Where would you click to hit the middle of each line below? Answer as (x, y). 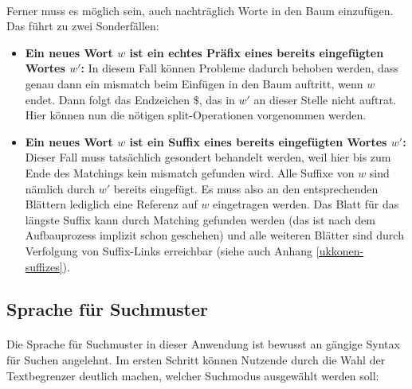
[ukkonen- (340, 250)
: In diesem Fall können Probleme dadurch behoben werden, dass (239, 68)
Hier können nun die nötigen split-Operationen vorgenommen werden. (196, 115)
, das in (217, 99)
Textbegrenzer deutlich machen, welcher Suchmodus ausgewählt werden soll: (193, 375)
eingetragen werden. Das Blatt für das (306, 204)
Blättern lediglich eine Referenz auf (111, 204)
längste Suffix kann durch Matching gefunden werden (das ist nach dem (200, 219)
